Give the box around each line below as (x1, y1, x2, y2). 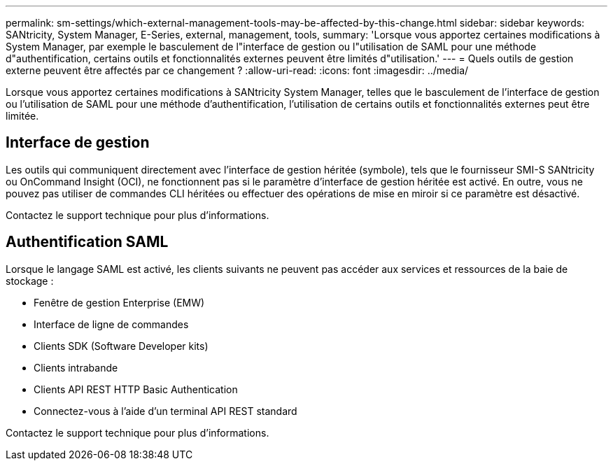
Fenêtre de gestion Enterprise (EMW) (34, 296, 205, 309)
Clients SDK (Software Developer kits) (34, 339, 209, 352)
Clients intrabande (34, 361, 118, 374)
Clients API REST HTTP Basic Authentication (34, 383, 238, 395)
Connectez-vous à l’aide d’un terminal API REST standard (34, 404, 297, 417)
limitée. (6, 110, 39, 122)
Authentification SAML (6, 233, 169, 251)
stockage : (6, 274, 54, 287)
